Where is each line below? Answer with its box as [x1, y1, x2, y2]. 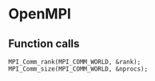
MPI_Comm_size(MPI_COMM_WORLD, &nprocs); [8, 65, 149, 73]
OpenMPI [8, 5, 72, 23]
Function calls [8, 37, 80, 51]
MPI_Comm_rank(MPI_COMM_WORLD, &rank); [8, 58, 141, 66]
